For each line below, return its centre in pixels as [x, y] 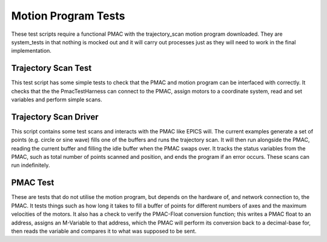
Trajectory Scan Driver [55, 117]
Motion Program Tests [68, 16]
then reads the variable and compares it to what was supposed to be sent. [104, 231]
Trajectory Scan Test [51, 68]
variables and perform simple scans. [57, 99]
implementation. [31, 51]
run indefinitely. [31, 165]
